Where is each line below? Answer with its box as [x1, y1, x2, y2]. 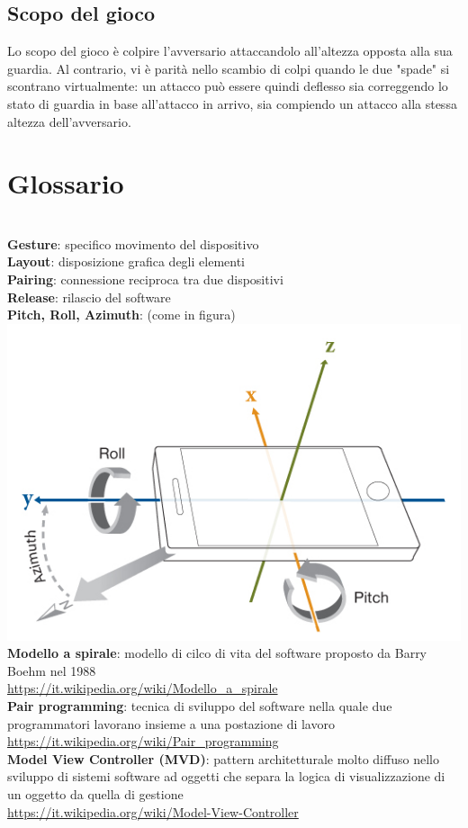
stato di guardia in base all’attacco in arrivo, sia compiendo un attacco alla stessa [7, 94, 457, 112]
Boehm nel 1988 [7, 661, 96, 679]
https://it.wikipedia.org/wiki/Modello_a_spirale [7, 679, 278, 697]
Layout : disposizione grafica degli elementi [7, 252, 246, 271]
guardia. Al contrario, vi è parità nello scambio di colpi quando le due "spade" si [7, 58, 450, 77]
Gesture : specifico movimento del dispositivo [7, 234, 259, 253]
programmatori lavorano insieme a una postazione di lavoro [7, 714, 335, 733]
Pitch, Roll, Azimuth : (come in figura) [7, 305, 236, 324]
